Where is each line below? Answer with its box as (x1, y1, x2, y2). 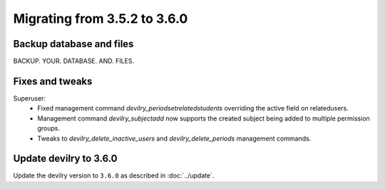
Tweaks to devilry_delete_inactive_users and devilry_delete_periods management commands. (37, 134, 312, 143)
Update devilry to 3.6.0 (13, 153, 118, 165)
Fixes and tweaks (13, 75, 93, 87)
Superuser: (13, 93, 46, 103)
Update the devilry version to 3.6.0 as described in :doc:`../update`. (13, 171, 215, 180)
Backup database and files (13, 38, 134, 50)
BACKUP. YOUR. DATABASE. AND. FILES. (13, 57, 135, 66)
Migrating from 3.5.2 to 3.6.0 (13, 11, 188, 26)
